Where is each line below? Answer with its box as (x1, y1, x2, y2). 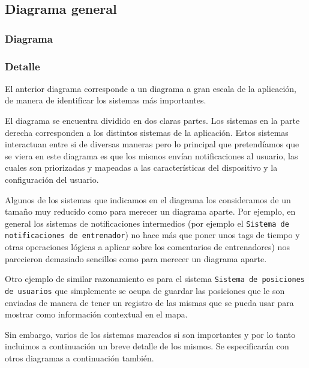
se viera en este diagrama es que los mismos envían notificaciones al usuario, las (5, 149, 298, 162)
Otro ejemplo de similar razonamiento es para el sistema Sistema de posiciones (5, 272, 305, 285)
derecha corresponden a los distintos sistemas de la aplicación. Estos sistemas (5, 126, 289, 138)
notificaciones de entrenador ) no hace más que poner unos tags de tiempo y (5, 228, 300, 241)
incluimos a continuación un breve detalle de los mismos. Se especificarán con (5, 340, 289, 352)
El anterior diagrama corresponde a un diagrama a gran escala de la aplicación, (5, 82, 296, 94)
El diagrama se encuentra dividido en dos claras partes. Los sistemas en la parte (5, 114, 300, 127)
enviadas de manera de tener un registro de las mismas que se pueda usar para (5, 296, 294, 308)
